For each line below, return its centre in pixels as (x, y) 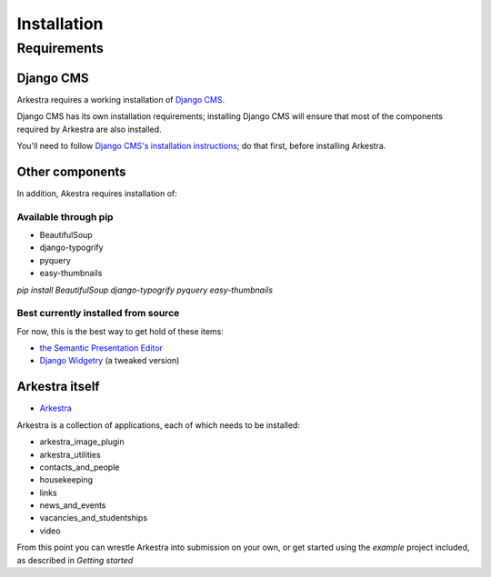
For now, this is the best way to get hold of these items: (120, 331)
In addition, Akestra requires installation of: (97, 193)
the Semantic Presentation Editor (101, 348)
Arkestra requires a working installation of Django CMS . (121, 99)
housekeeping (66, 480)
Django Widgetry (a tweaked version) (110, 361)
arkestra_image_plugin (82, 442)
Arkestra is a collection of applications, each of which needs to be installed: (158, 425)
